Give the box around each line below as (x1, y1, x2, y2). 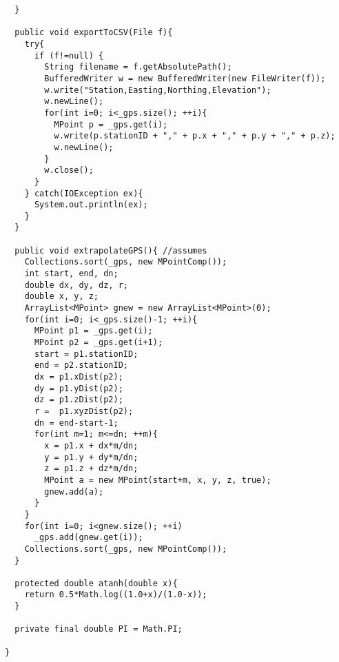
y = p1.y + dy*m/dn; (44, 452, 138, 462)
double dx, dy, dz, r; (24, 280, 128, 290)
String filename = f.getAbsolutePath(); (44, 62, 232, 72)
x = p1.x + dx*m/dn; (44, 440, 138, 451)
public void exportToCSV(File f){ (14, 28, 173, 38)
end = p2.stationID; (34, 360, 128, 371)
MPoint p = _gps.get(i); (54, 119, 168, 130)
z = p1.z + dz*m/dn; (44, 464, 138, 474)
